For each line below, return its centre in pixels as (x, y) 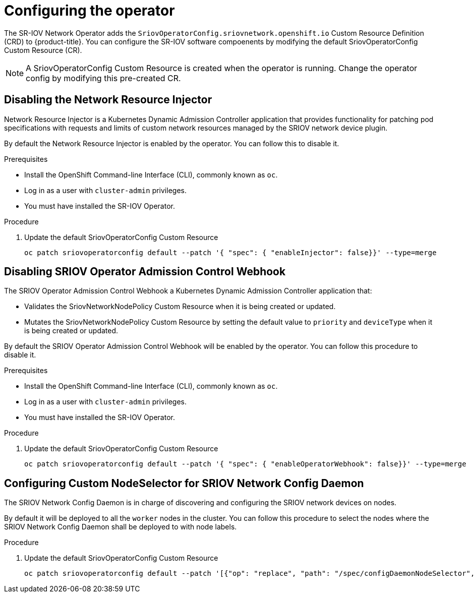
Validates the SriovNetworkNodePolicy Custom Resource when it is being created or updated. (180, 307)
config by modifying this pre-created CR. (103, 78)
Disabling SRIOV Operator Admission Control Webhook (145, 272)
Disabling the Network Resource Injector (108, 100)
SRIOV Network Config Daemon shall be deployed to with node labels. (121, 527)
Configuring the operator (90, 11)
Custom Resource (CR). (43, 50)
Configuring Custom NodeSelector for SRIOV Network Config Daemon (184, 483)
